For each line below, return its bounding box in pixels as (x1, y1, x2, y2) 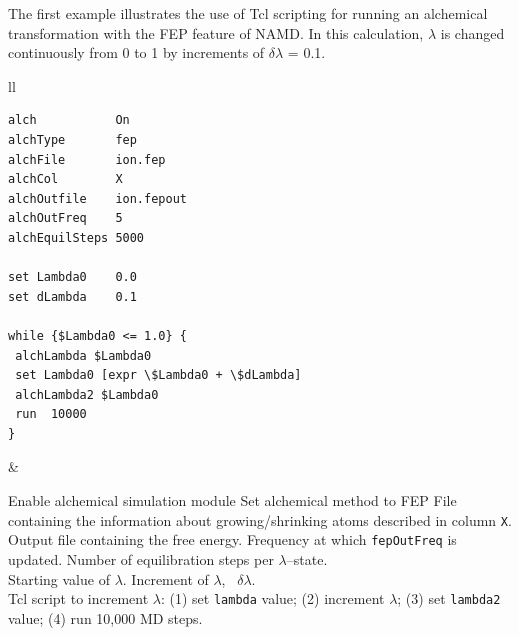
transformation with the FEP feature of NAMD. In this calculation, (8, 22, 424, 43)
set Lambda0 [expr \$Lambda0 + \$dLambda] (15, 368, 302, 383)
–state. (286, 548, 328, 569)
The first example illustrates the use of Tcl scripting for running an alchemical (8, 3, 488, 23)
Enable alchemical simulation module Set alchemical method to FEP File (8, 490, 457, 511)
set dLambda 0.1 (8, 289, 137, 304)
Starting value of (8, 568, 110, 589)
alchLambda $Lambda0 (15, 348, 152, 363)
